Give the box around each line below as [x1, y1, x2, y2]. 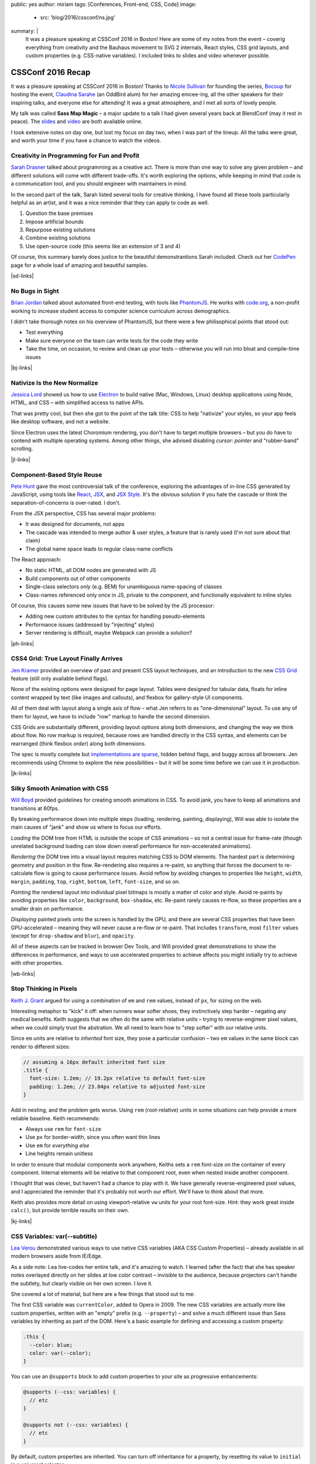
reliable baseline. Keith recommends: [11, 1114, 100, 1121]
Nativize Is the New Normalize [11, 378, 98, 386]
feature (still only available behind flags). [11, 675, 109, 682]
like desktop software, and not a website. [11, 418, 111, 425]
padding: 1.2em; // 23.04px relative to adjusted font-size [29, 1083, 205, 1090]
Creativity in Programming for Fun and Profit [11, 151, 140, 159]
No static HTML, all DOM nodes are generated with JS [25, 567, 156, 574]
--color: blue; [29, 1342, 73, 1348]
